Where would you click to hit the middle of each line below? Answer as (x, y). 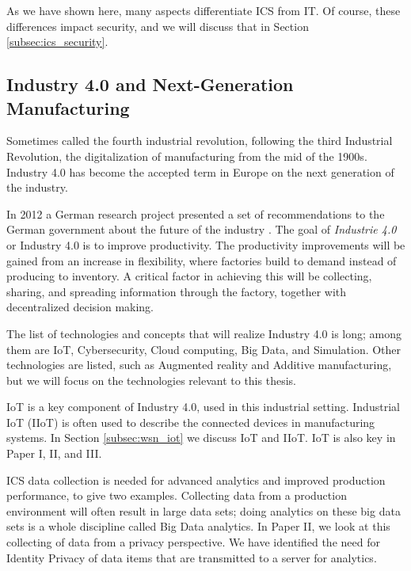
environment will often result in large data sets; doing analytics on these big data (204, 510)
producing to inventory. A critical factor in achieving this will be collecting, (189, 276)
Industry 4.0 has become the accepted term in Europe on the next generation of (200, 171)
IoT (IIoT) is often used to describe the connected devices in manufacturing (191, 422)
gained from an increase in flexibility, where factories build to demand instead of (202, 260)
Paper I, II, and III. (54, 453)
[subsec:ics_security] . (57, 42)
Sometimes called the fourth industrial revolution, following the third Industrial (200, 141)
